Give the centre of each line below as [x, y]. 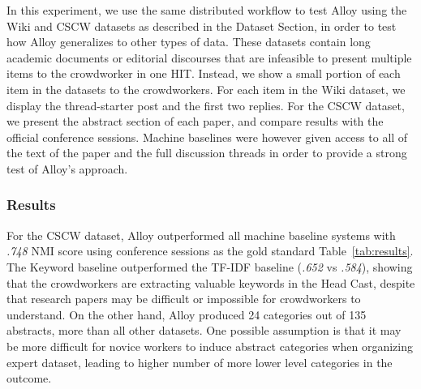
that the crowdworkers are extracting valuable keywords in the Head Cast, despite [211, 282]
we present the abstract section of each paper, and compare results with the [195, 121]
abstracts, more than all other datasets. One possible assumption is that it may [204, 330]
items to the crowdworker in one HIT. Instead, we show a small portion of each [204, 73]
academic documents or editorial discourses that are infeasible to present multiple [209, 57]
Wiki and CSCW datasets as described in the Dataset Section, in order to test [202, 26]
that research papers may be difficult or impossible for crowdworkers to [184, 299]
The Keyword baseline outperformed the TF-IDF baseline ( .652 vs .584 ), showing [210, 266]
